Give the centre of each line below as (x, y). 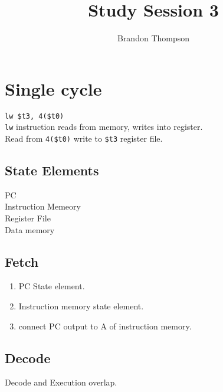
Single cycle (53, 88)
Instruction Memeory (43, 206)
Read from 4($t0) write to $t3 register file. (84, 138)
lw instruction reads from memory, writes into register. (104, 127)
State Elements (52, 170)
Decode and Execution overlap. (61, 382)
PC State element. (52, 286)
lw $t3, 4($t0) (35, 116)
